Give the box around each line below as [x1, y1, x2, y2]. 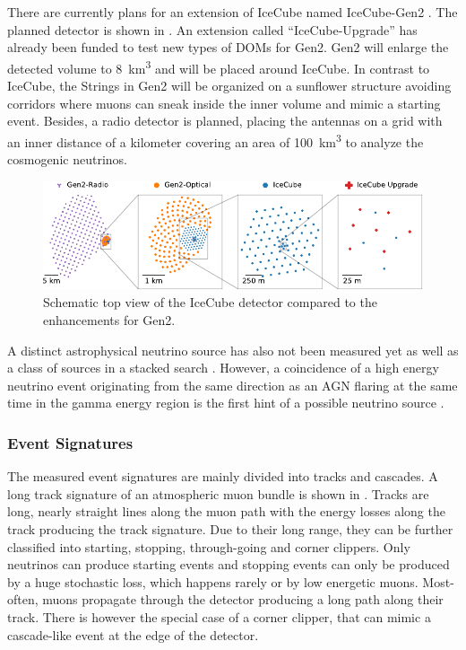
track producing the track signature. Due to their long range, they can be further [7, 519, 453, 538]
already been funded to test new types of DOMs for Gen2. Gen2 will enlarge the [7, 38, 449, 57]
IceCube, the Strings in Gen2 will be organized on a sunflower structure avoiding [7, 76, 452, 95]
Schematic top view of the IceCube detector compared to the [43, 293, 377, 312]
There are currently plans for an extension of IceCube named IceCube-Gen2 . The [7, 3, 458, 21]
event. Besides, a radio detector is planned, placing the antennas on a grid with [7, 111, 443, 130]
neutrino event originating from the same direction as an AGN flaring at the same [7, 375, 458, 394]
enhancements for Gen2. [43, 310, 176, 329]
